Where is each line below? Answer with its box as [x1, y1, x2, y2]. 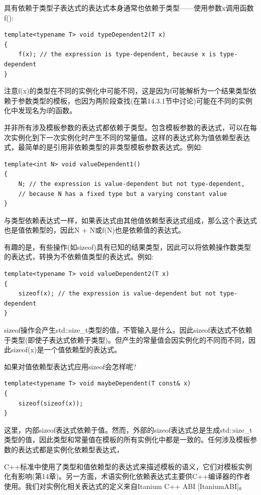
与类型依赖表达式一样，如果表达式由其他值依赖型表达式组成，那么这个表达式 [4, 215, 257, 225]
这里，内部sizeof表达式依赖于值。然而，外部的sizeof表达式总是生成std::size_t [4, 424, 252, 435]
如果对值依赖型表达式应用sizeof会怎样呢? [4, 361, 137, 371]
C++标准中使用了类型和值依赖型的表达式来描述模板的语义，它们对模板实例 [4, 461, 252, 471]
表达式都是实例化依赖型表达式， [18, 444, 123, 454]
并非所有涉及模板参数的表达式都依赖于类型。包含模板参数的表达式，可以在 [4, 122, 250, 132]
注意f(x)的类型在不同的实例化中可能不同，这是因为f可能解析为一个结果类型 [4, 85, 249, 96]
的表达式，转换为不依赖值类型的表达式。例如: [4, 251, 154, 262]
